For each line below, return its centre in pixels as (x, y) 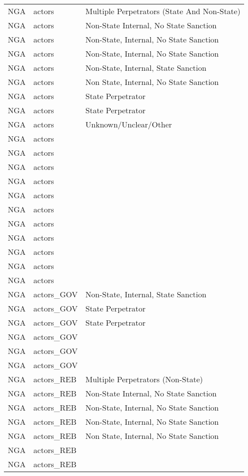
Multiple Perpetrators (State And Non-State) (163, 11)
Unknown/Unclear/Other (129, 124)
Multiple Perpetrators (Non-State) (144, 379)
